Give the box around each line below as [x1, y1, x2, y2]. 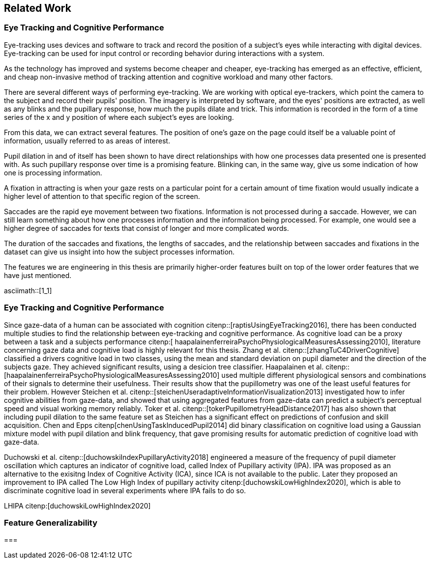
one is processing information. [4, 168, 102, 177]
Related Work [4, 2, 71, 14]
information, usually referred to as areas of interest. [4, 136, 171, 145]
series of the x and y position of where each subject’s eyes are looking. [4, 113, 234, 121]
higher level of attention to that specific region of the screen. [4, 192, 201, 200]
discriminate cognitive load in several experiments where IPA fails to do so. [4, 486, 246, 495]
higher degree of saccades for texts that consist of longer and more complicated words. [4, 224, 289, 232]
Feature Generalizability [4, 517, 98, 528]
